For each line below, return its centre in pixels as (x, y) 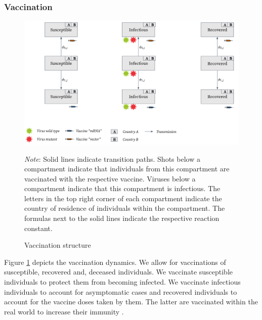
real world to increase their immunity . (64, 311)
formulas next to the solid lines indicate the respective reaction (122, 218)
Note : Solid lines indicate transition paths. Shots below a (112, 158)
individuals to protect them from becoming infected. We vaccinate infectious (122, 282)
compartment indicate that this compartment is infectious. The (122, 188)
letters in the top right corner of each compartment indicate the (123, 198)
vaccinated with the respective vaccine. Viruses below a (110, 178)
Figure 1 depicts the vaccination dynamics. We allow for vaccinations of (115, 262)
